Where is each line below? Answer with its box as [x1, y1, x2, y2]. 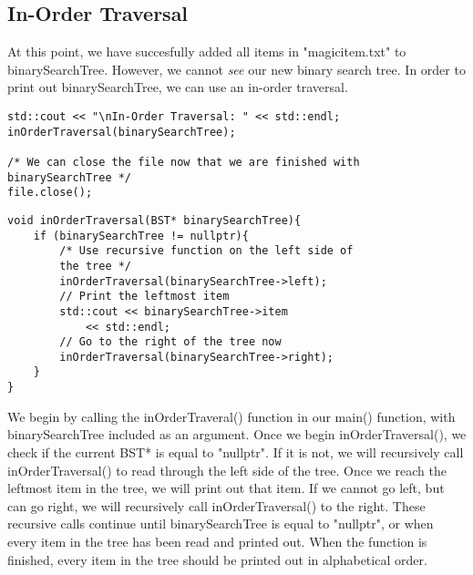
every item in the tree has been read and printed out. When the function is [7, 531, 427, 550]
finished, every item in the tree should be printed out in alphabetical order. [7, 549, 427, 569]
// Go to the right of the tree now [59, 335, 282, 349]
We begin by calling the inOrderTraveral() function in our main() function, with [7, 406, 456, 426]
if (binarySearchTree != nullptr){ [33, 229, 249, 242]
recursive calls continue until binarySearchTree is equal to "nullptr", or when [7, 514, 434, 533]
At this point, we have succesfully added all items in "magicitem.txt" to [7, 42, 406, 61]
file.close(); [7, 186, 93, 200]
